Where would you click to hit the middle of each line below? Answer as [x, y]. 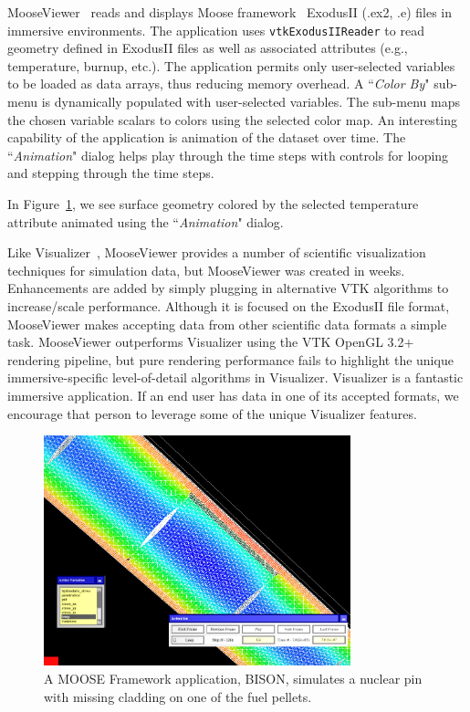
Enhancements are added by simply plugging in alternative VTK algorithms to [228, 288]
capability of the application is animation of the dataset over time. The [207, 137]
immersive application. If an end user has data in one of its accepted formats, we [233, 395]
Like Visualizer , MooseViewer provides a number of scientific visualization [217, 252]
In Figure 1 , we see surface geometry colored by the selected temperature [213, 204]
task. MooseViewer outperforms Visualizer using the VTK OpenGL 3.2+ [211, 342]
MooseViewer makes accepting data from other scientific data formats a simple [227, 324]
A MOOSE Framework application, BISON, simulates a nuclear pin [233, 678]
